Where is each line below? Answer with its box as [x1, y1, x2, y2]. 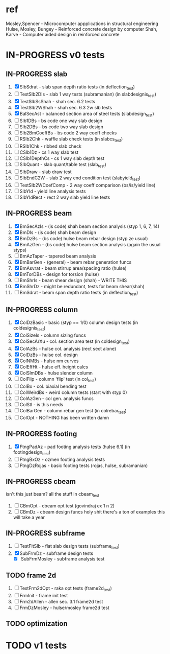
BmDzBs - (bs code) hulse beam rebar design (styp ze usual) [19, 235, 148, 241]
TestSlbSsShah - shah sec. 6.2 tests [19, 98, 96, 104]
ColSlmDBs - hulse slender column [19, 369, 93, 376]
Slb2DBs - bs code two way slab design [19, 124, 103, 130]
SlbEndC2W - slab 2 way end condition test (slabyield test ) [19, 175, 141, 182]
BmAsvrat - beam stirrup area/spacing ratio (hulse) [19, 265, 127, 271]
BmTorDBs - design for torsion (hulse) [19, 271, 99, 277]
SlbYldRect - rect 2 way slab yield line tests [19, 194, 110, 200]
